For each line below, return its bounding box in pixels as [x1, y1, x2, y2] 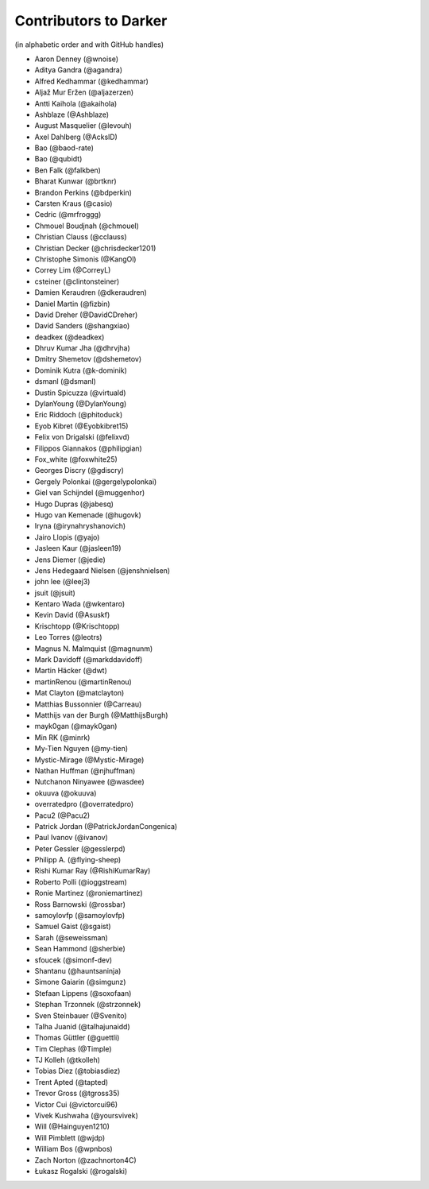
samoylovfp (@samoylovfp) [34, 911, 126, 920]
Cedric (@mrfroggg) [34, 210, 102, 219]
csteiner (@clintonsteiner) [34, 277, 120, 286]
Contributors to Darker [14, 12, 168, 29]
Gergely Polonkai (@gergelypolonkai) [34, 477, 157, 486]
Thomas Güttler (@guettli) [34, 1033, 120, 1043]
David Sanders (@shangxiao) [34, 321, 130, 331]
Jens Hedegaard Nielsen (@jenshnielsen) [34, 565, 171, 575]
